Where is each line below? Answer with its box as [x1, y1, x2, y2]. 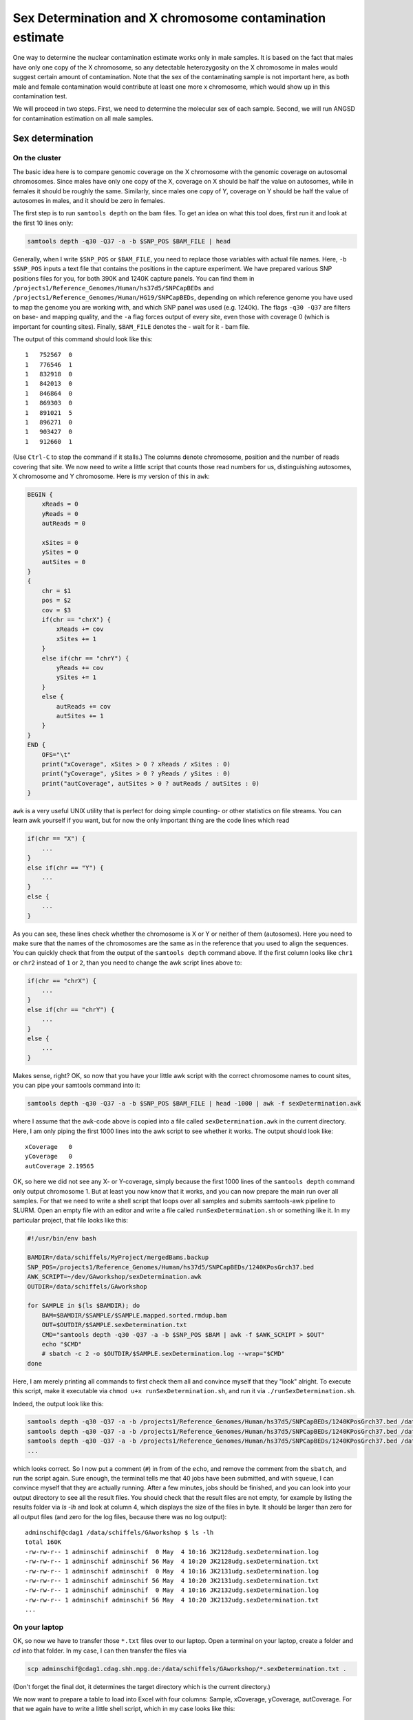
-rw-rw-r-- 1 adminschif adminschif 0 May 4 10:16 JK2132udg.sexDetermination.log [25, 1587, 319, 1594]
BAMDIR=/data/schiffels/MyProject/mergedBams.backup [27, 1254, 209, 1262]
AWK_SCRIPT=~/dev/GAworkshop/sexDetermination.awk [27, 1273, 202, 1281]
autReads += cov [56, 702, 112, 710]
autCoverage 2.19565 [25, 1162, 94, 1170]
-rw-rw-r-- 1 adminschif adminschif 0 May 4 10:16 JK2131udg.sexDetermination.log [25, 1567, 319, 1575]
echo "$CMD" [41, 1340, 83, 1348]
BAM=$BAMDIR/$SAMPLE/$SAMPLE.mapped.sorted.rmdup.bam [41, 1311, 227, 1319]
